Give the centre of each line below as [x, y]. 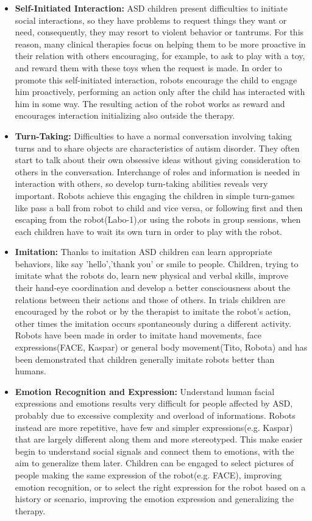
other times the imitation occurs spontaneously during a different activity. [153, 323]
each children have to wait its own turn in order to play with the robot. [148, 231]
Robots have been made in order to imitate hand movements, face [138, 335]
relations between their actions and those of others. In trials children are [150, 299]
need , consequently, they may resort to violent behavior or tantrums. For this [159, 32]
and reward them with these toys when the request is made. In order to [148, 67]
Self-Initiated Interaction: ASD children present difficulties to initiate [151, 8]
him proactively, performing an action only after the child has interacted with [160, 92]
